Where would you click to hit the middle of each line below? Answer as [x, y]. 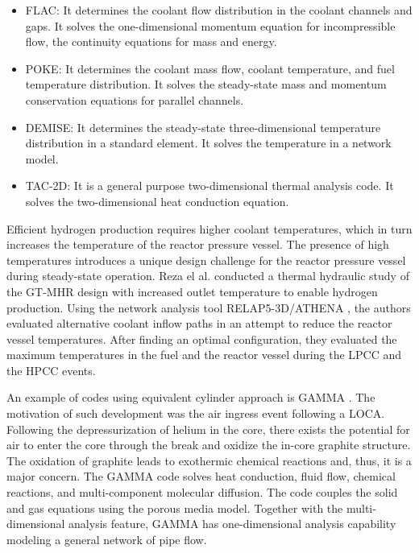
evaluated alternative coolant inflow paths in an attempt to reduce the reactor [199, 323]
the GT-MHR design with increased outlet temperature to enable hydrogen [192, 291]
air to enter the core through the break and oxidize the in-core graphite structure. [209, 445]
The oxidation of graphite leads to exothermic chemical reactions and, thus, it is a [209, 460]
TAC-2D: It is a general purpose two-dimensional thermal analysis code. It [209, 186]
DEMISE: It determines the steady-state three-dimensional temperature [203, 127]
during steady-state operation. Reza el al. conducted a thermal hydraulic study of [208, 276]
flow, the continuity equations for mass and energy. [151, 41]
